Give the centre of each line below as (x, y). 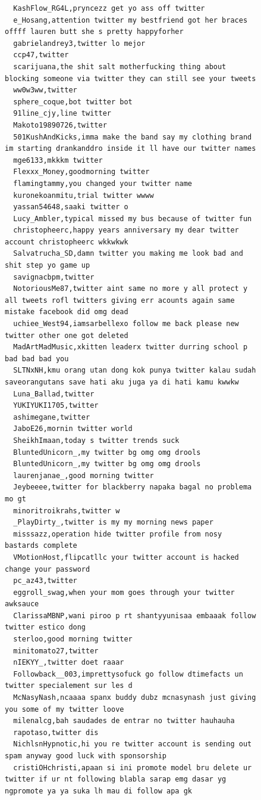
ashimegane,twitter (52, 417)
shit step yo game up (48, 266)
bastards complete (41, 546)
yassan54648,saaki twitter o (71, 207)
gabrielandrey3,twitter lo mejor (79, 43)
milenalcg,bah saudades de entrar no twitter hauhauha (124, 721)
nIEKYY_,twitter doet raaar (69, 663)
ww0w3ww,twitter (45, 90)
